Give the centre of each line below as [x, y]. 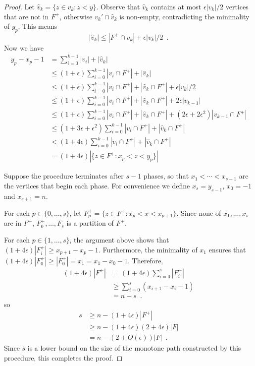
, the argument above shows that [119, 240]
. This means [38, 26]
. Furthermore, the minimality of [148, 249]
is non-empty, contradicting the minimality [184, 16]
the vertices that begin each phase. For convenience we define [97, 185]
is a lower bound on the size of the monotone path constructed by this [134, 348]
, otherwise [76, 16]
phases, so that [166, 176]
